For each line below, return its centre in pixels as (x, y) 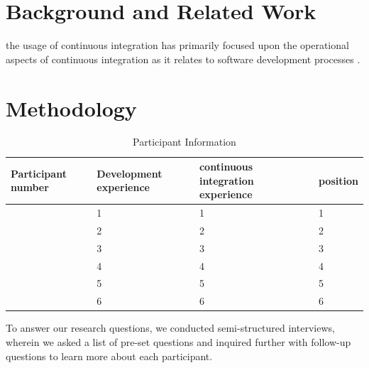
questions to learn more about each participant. (109, 356)
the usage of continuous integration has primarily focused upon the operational (177, 45)
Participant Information (184, 142)
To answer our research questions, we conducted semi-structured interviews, (170, 328)
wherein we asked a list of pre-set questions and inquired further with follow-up (178, 341)
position (338, 180)
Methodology (71, 108)
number (30, 187)
